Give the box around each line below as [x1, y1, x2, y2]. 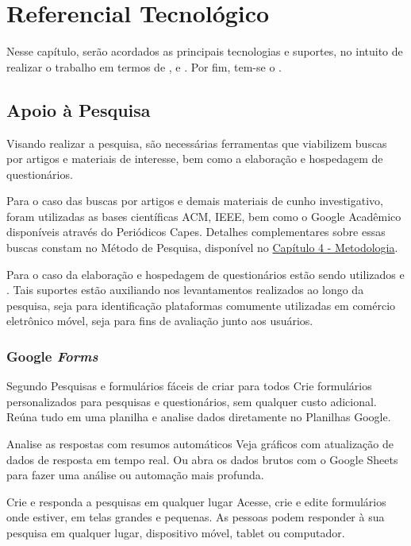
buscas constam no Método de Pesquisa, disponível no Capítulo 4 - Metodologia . [6, 239, 398, 256]
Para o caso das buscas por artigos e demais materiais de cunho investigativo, [6, 192, 383, 209]
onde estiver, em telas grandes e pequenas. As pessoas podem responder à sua [6, 509, 385, 525]
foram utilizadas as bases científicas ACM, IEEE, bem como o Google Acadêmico [6, 207, 401, 224]
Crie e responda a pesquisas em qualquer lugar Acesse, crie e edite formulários [6, 493, 386, 509]
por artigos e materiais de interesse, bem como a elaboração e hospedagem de [6, 150, 383, 167]
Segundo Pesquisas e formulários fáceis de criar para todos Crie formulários [6, 378, 372, 394]
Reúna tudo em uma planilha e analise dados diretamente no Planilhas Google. [6, 409, 391, 425]
